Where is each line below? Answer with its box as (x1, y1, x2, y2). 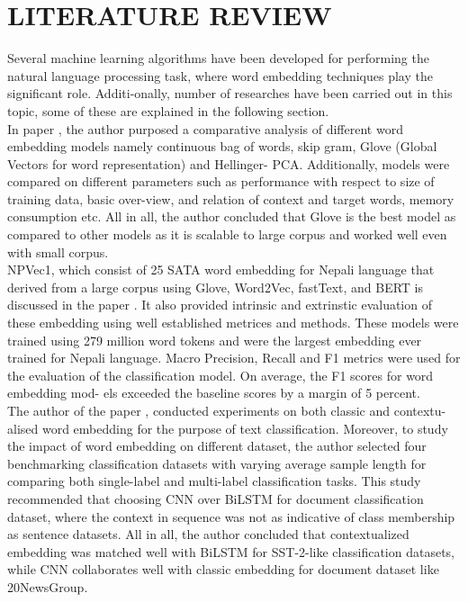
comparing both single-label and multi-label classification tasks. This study (7, 472, 421, 490)
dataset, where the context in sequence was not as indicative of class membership (7, 507, 455, 526)
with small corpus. (7, 242, 109, 261)
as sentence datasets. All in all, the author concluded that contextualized (7, 525, 409, 544)
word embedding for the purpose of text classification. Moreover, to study (41, 418, 448, 437)
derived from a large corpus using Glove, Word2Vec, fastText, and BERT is (7, 277, 424, 296)
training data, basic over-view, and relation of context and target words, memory (7, 189, 454, 208)
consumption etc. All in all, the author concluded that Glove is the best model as (7, 207, 456, 226)
